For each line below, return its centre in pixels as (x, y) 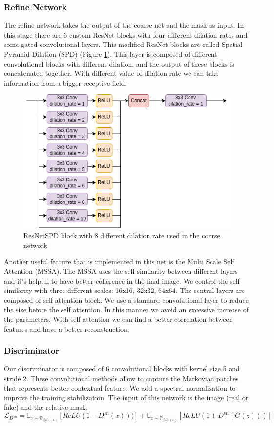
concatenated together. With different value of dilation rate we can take (111, 73)
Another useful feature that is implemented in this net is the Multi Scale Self (119, 261)
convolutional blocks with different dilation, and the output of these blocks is (119, 63)
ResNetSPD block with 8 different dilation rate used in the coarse (122, 235)
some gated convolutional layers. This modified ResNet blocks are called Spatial (123, 44)
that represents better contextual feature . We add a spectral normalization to (120, 388)
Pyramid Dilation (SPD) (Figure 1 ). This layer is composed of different (111, 54)
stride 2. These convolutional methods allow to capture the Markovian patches (121, 378)
